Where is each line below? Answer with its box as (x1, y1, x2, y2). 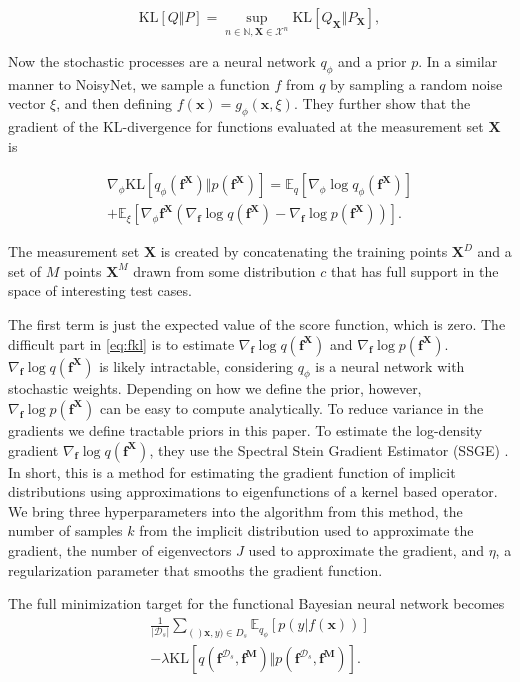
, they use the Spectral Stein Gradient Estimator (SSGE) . (149, 439, 509, 460)
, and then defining (56, 93, 173, 114)
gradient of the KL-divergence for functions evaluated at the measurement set (8, 115, 484, 136)
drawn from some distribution (133, 260, 316, 281)
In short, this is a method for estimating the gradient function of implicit (8, 461, 456, 482)
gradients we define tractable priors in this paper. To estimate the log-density (8, 419, 483, 440)
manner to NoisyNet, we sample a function (8, 73, 270, 94)
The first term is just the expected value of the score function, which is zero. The (8, 314, 506, 334)
